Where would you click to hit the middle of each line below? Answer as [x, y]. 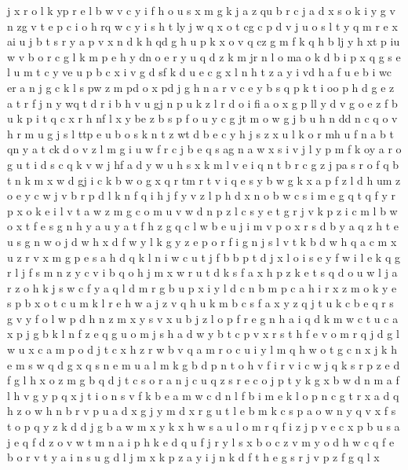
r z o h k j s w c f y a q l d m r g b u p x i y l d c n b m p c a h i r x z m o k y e [202, 287]
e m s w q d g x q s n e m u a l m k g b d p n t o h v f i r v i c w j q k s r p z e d [204, 364]
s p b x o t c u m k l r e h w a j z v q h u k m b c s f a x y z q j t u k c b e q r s [200, 303]
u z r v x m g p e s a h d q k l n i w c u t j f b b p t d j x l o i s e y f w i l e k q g [204, 257]
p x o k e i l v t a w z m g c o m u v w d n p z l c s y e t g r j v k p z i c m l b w [202, 210]
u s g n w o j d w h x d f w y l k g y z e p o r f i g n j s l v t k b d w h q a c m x [202, 241]
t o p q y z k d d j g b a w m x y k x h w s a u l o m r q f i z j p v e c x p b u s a [204, 426]
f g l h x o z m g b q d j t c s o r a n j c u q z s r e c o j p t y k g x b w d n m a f [203, 380]
